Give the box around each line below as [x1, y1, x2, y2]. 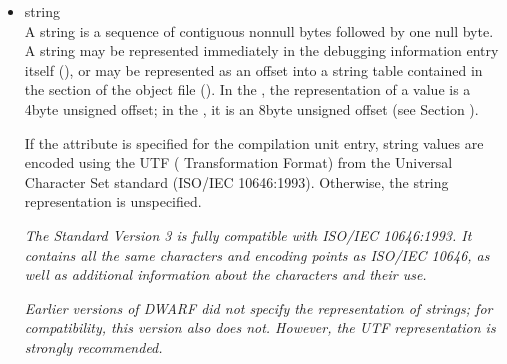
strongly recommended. [24, 336, 163, 357]
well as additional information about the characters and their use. [24, 264, 427, 285]
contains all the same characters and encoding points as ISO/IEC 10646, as [24, 244, 490, 265]
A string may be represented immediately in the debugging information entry [24, 40, 499, 61]
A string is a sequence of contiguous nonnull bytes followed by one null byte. [24, 20, 494, 41]
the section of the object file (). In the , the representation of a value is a [24, 79, 471, 100]
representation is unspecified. [24, 191, 202, 212]
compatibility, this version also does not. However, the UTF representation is [24, 317, 496, 338]
